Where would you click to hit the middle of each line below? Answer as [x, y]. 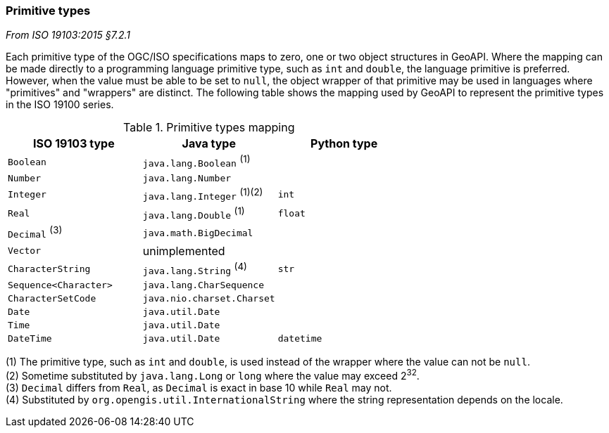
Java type [209, 144]
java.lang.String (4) [195, 269]
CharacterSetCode [52, 299]
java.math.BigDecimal [198, 233]
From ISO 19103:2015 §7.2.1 [68, 35]
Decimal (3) [35, 232]
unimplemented [184, 251]
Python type [344, 144]
